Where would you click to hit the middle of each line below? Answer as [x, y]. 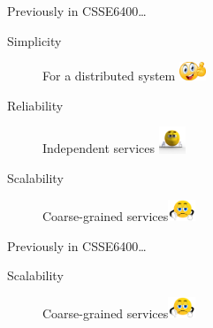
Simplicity [34, 40]
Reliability [35, 105]
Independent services [99, 148]
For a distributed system [109, 76]
